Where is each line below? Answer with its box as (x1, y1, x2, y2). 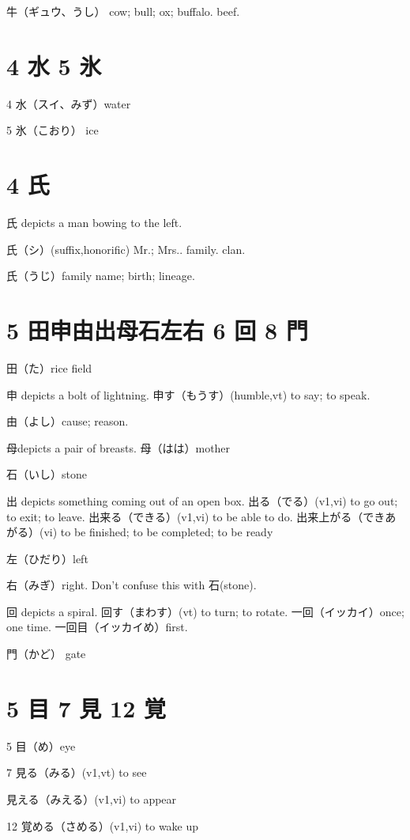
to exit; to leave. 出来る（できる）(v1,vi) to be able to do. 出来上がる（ (6, 508, 363, 524)
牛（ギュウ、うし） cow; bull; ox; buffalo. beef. (6, 3, 240, 19)
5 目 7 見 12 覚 (6, 691, 167, 724)
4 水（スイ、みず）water (6, 95, 131, 112)
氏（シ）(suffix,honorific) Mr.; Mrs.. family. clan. (6, 240, 246, 257)
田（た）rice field (6, 359, 92, 376)
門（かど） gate (6, 645, 86, 662)
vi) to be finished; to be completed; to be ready (43, 524, 273, 540)
